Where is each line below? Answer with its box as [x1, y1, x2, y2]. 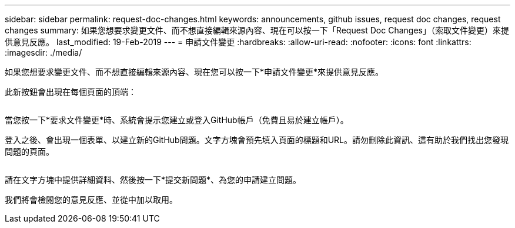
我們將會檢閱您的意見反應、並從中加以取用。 [5, 195, 178, 205]
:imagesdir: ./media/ [5, 47, 82, 57]
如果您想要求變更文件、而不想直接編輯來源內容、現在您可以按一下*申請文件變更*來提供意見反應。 [5, 67, 384, 77]
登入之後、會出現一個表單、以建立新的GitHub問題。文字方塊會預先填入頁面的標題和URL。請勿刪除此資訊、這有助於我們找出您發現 [5, 135, 509, 145]
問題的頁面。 [5, 147, 54, 156]
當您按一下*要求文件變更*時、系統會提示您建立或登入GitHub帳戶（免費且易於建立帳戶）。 [5, 115, 349, 125]
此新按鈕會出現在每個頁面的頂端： [5, 87, 136, 97]
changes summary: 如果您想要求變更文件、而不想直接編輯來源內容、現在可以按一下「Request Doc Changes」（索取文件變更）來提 [5, 25, 509, 35]
